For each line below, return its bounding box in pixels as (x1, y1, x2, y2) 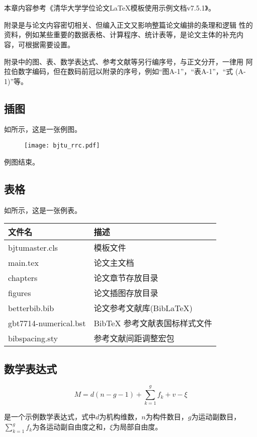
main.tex (8, 256, 39, 268)
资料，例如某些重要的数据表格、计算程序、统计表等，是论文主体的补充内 (4, 29, 243, 40)
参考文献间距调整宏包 (94, 332, 175, 344)
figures (8, 286, 31, 299)
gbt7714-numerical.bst (8, 317, 86, 329)
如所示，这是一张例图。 (4, 124, 81, 134)
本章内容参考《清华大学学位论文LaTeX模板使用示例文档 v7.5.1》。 (4, 3, 215, 13)
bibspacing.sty (8, 332, 58, 344)
